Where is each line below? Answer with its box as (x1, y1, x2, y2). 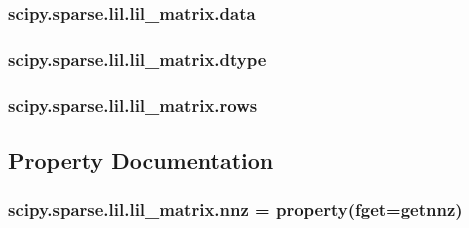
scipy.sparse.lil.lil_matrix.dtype (8, 46, 267, 71)
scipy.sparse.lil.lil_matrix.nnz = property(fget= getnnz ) (8, 197, 463, 222)
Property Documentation (8, 144, 274, 175)
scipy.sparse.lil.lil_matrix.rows (8, 92, 258, 117)
